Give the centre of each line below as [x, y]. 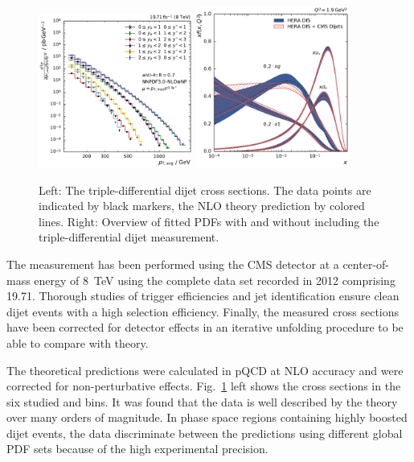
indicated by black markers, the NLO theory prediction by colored [202, 206]
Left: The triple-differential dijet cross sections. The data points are [205, 190]
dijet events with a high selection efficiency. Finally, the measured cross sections [203, 311]
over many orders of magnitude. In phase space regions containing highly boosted [207, 417]
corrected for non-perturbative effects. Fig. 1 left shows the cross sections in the [204, 386]
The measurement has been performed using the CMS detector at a [173, 264]
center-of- [366, 264]
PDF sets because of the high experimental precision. [137, 449]
